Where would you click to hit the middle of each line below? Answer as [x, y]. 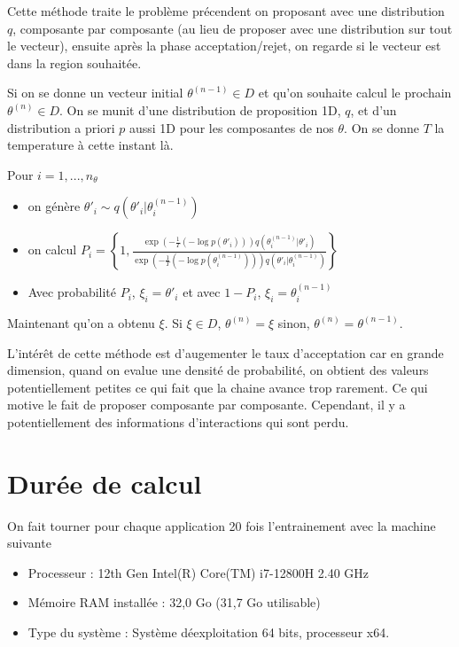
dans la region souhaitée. [74, 62]
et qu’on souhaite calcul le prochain [355, 93]
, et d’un [373, 109]
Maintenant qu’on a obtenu [81, 322]
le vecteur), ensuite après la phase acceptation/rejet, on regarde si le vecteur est [224, 46]
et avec [202, 292]
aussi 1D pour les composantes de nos [231, 127]
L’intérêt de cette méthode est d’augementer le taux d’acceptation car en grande [226, 352]
